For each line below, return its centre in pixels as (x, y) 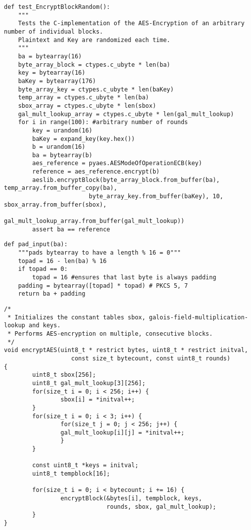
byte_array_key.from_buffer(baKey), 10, (156, 197)
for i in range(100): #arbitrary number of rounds (103, 122)
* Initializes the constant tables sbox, (77, 317)
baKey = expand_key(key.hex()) (84, 139)
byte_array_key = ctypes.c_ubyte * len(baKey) (96, 89)
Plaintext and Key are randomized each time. (94, 40)
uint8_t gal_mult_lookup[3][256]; (89, 383)
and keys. (45, 326)
